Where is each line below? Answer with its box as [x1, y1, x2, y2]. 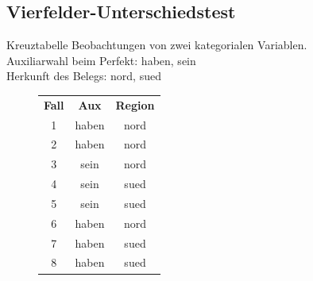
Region [115, 96, 155, 113]
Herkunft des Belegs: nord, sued [6, 67, 161, 84]
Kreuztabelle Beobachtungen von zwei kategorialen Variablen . [6, 37, 307, 53]
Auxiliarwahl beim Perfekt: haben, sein [6, 52, 196, 68]
